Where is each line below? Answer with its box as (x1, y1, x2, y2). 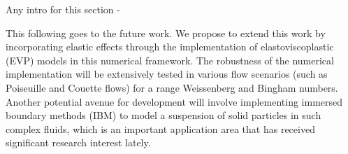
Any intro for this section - (6, 2, 120, 16)
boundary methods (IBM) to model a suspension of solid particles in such (6, 108, 321, 122)
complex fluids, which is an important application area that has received (6, 121, 315, 136)
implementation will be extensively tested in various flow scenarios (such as (6, 66, 328, 81)
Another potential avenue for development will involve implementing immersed (6, 94, 343, 108)
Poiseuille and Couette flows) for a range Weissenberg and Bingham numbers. (6, 80, 338, 94)
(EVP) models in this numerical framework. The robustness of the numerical (6, 52, 334, 67)
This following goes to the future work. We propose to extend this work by (6, 25, 326, 40)
